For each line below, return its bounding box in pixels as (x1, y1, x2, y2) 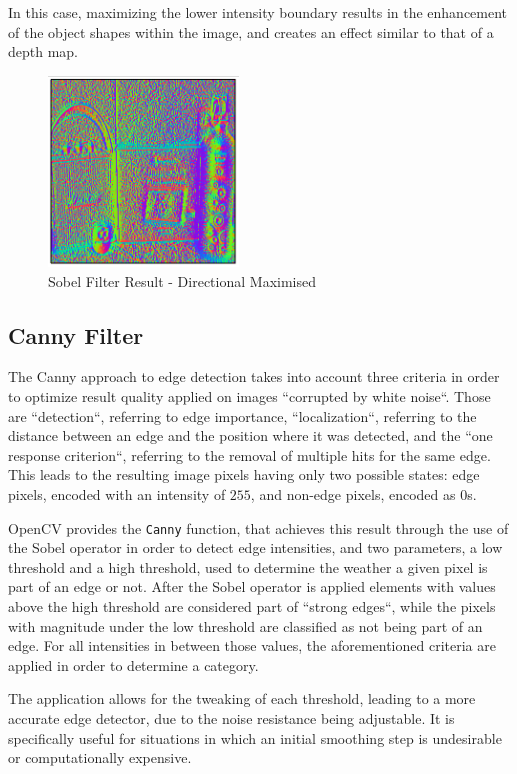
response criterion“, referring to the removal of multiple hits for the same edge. (8, 444, 491, 465)
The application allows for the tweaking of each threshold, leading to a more (8, 688, 476, 709)
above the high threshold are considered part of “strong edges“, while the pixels (8, 596, 496, 617)
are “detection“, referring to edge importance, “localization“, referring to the (8, 405, 477, 426)
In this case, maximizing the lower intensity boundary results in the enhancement (8, 2, 508, 22)
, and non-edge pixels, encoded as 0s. (250, 484, 477, 504)
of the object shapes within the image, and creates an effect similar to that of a (8, 21, 494, 42)
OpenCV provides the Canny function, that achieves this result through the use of (8, 517, 509, 538)
